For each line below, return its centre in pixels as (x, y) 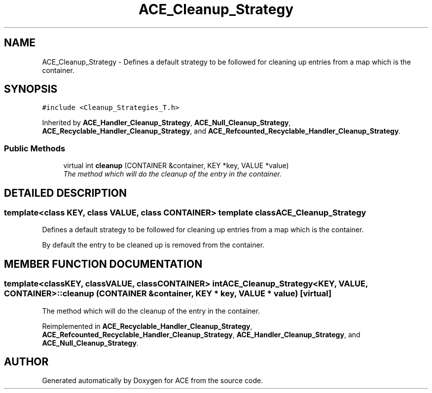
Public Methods (35, 148)
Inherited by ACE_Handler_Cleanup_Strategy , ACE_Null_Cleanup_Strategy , (166, 123)
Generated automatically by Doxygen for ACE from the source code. (153, 381)
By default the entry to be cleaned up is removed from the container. (153, 245)
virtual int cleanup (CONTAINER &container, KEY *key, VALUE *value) (176, 166)
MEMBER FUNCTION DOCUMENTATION (103, 264)
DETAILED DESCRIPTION (66, 193)
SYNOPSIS (31, 89)
